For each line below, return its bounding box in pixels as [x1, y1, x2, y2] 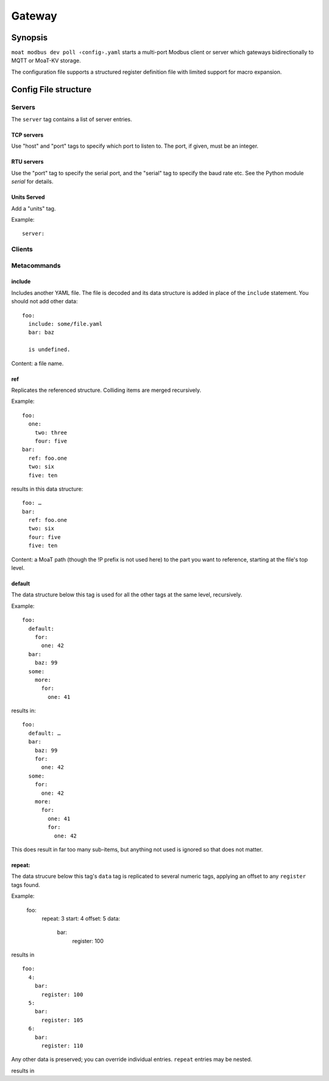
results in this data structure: [11, 485, 83, 493]
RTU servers [11, 158, 44, 165]
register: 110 [41, 1042, 83, 1049]
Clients [11, 245, 33, 253]
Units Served [11, 193, 45, 201]
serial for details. [11, 178, 54, 186]
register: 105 [41, 1016, 83, 1024]
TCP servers [11, 131, 44, 139]
